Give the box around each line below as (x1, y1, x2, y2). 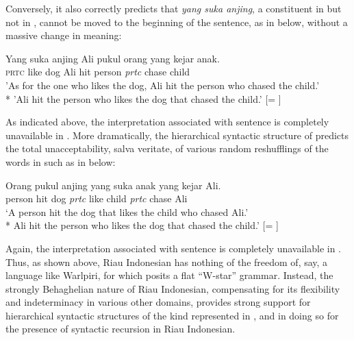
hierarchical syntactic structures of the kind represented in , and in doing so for (5, 308, 339, 322)
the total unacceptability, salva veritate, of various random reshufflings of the (5, 141, 329, 156)
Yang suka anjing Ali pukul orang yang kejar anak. (5, 51, 220, 65)
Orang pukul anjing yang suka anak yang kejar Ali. (5, 178, 221, 192)
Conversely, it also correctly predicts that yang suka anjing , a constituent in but (5, 1, 342, 15)
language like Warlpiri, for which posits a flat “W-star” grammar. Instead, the (5, 268, 333, 282)
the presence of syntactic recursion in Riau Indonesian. (5, 321, 236, 336)
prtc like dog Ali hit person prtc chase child (5, 64, 190, 79)
